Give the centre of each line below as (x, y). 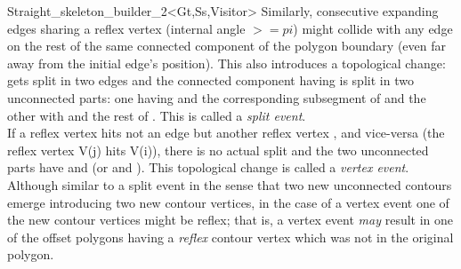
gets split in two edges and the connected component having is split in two (210, 80)
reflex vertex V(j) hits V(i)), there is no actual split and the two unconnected (218, 150)
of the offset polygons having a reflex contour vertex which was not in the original (230, 237)
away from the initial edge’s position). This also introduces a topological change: (226, 63)
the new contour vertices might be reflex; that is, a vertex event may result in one (230, 220)
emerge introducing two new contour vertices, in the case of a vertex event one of (228, 202)
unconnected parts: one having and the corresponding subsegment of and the (217, 97)
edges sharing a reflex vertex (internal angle (126, 28)
